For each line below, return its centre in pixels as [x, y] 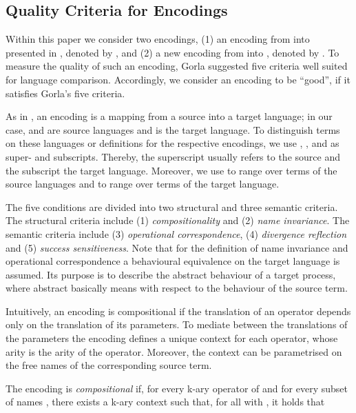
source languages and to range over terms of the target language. [143, 184]
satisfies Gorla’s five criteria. [65, 93]
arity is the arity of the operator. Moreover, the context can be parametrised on [174, 351]
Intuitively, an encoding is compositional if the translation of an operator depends [178, 311]
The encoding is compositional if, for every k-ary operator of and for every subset [177, 388]
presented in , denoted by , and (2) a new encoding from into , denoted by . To [172, 52]
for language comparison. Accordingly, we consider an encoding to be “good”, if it [178, 79]
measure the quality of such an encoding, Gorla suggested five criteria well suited [177, 66]
